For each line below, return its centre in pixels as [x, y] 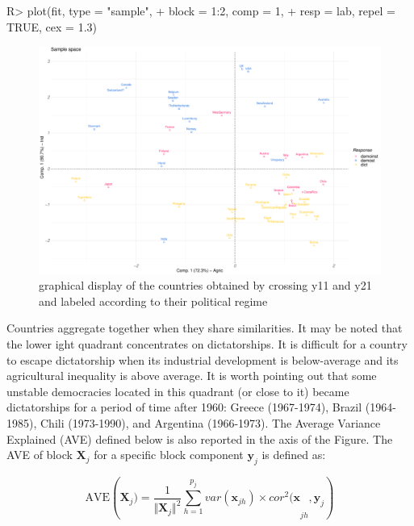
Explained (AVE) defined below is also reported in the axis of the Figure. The [200, 438]
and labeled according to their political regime [153, 301]
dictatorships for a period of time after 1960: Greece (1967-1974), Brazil [184, 407]
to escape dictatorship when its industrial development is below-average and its [203, 359]
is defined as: [294, 455]
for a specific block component [169, 455]
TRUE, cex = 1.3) [52, 26]
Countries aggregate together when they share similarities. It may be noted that [205, 328]
